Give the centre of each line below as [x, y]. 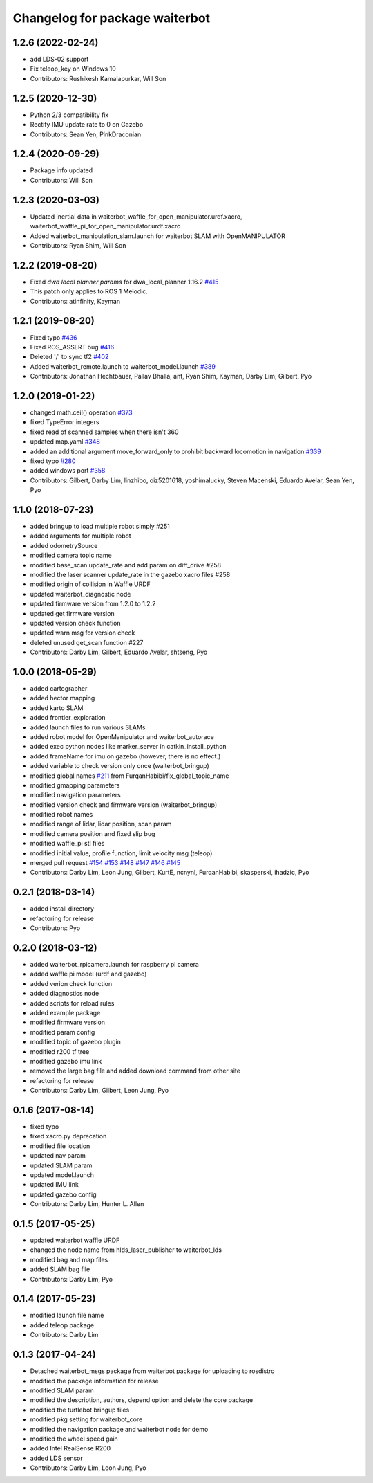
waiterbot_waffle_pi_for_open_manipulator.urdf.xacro [105, 226]
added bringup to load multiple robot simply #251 [100, 526]
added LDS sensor [56, 1458]
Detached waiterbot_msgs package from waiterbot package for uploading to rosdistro [152, 1371]
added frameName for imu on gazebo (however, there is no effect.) [125, 756]
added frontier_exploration [68, 718]
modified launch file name [67, 1316]
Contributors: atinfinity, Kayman [75, 301]
